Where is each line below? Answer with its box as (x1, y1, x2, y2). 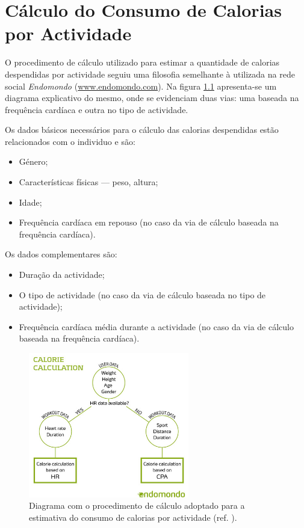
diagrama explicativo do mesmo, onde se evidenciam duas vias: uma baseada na (5, 91, 299, 104)
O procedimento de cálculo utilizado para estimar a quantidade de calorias (5, 56, 280, 69)
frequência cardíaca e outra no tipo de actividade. (5, 103, 188, 115)
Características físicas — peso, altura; (19, 176, 158, 188)
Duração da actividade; (19, 268, 105, 281)
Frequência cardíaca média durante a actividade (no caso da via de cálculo (19, 320, 294, 333)
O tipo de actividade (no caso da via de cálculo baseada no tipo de (19, 288, 266, 301)
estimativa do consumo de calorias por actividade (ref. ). (29, 511, 237, 523)
